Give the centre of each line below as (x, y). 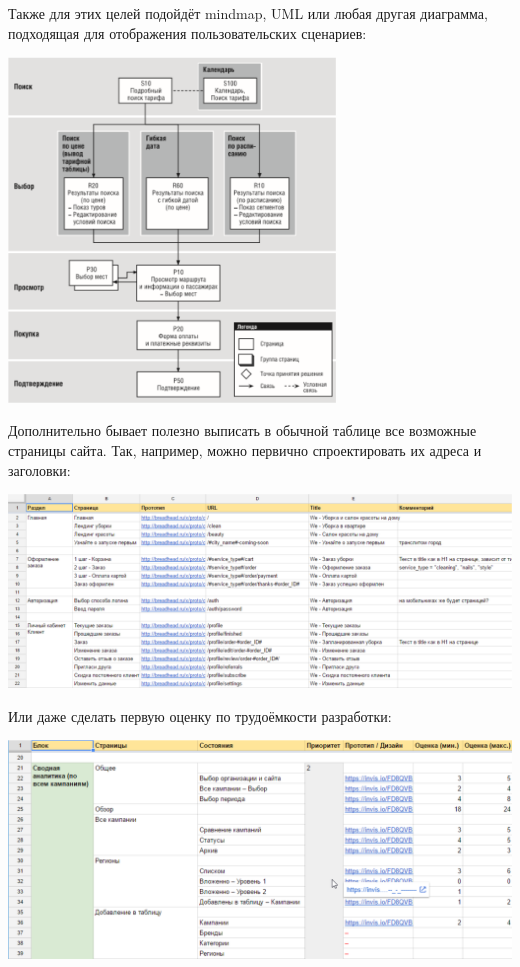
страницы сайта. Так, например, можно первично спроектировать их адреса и (245, 450)
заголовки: (39, 469)
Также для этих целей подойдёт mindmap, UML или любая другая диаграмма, (248, 13)
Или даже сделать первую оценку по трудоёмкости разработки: (200, 715)
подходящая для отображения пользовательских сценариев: (187, 32)
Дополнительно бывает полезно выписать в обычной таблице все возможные (242, 430)
